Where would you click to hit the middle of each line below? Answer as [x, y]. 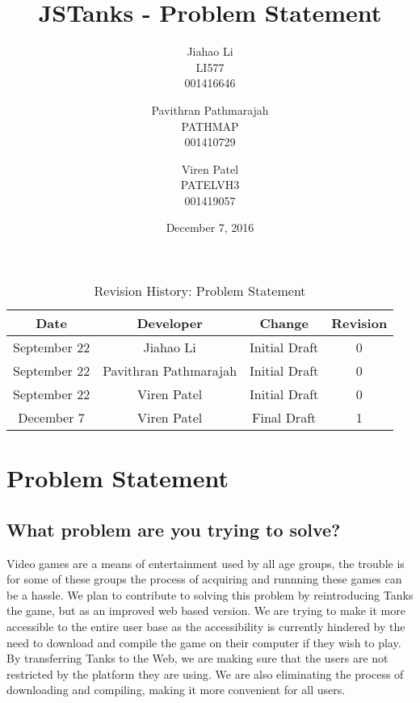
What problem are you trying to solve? [174, 529]
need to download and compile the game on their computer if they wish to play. [204, 642]
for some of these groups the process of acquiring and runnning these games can [204, 579]
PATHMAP [210, 126]
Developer [170, 323]
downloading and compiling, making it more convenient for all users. [176, 690]
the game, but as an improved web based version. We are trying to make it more [206, 610]
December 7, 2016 [210, 227]
